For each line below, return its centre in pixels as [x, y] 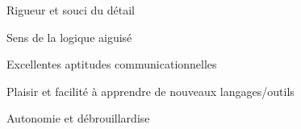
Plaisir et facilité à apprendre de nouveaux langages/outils [150, 91]
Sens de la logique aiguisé [69, 37]
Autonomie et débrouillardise [78, 118]
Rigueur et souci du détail [71, 10]
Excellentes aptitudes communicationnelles [112, 64]
